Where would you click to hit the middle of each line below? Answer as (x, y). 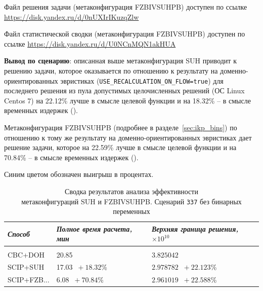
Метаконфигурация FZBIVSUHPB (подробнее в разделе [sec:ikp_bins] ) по (121, 127)
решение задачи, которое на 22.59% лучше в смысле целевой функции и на (120, 147)
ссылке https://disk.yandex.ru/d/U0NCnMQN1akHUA (90, 43)
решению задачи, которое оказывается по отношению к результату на (111, 70)
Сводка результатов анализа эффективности (131, 191)
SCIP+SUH (26, 267)
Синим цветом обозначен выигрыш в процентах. (79, 174)
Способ (19, 233)
